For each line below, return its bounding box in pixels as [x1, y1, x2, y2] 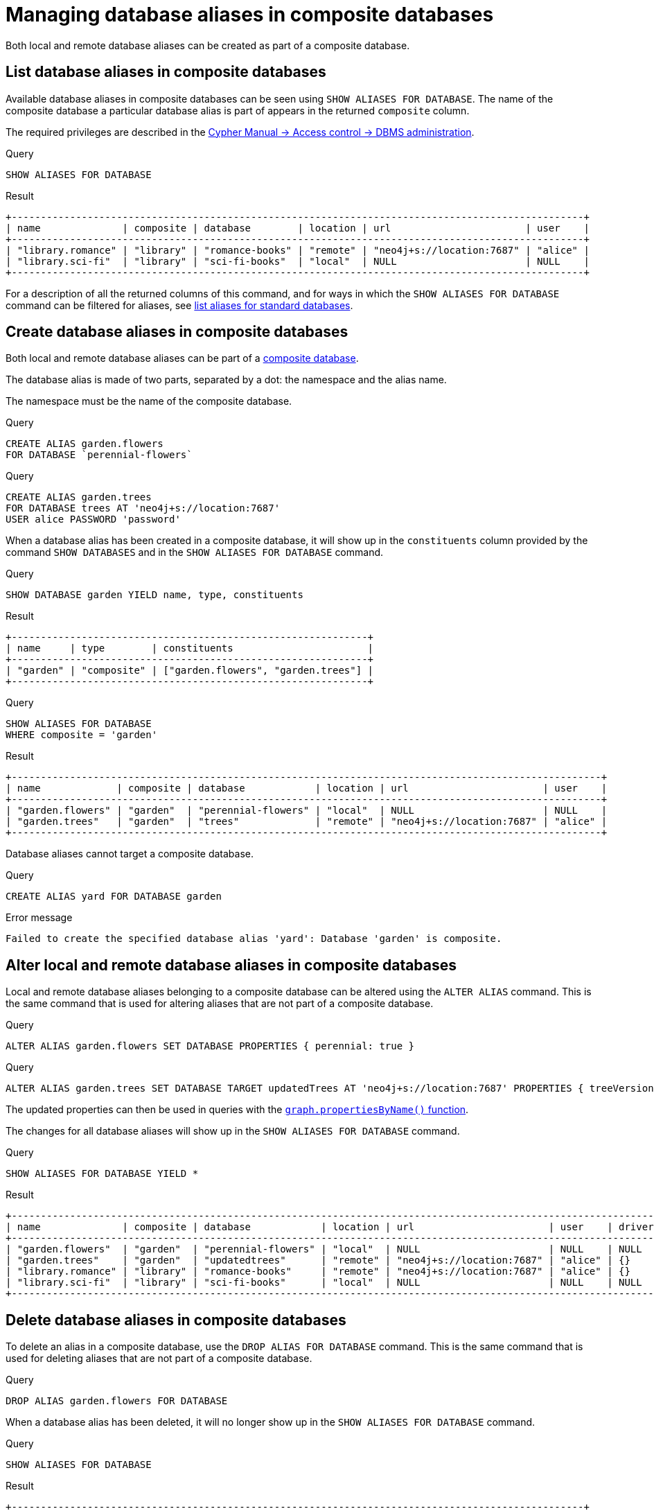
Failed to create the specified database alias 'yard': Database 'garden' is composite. [6, 933, 502, 945]
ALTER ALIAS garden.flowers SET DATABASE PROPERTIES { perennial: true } [6, 1040, 415, 1052]
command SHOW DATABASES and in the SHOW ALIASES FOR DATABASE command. [6, 546, 384, 559]
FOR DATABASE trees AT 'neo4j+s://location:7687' [6, 503, 281, 514]
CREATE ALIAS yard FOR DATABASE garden [6, 891, 222, 902]
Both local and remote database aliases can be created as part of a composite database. [6, 39, 410, 51]
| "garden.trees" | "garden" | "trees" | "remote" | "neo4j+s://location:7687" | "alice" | [6, 816, 608, 828]
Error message [6, 911, 73, 924]
